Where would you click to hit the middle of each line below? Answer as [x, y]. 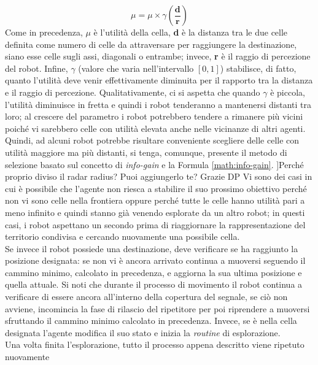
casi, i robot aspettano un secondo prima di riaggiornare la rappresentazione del [155, 224]
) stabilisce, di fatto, [258, 68]
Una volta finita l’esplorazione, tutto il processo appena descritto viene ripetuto [155, 344]
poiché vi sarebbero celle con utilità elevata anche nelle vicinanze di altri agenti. [155, 128]
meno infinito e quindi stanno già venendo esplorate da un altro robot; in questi [155, 212]
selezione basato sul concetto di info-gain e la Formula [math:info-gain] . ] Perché [154, 164]
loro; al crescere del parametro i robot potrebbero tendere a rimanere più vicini [154, 116]
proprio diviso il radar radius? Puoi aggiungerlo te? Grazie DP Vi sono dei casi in [159, 176]
